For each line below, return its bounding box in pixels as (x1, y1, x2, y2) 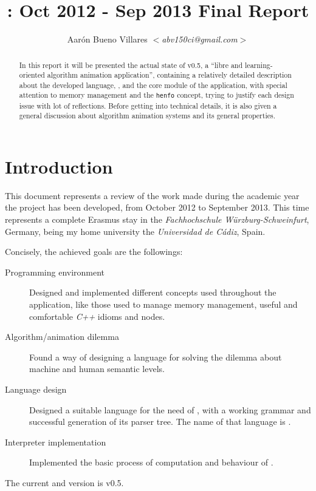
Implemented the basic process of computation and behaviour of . (29, 456, 273, 469)
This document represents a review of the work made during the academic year (5, 189, 300, 201)
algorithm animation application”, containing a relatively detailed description (47, 70, 292, 80)
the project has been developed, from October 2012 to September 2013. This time (5, 201, 309, 214)
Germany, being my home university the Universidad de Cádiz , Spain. (5, 225, 266, 237)
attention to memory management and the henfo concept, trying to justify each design (19, 90, 294, 100)
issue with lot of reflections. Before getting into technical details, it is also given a (19, 100, 277, 110)
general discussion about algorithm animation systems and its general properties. (19, 110, 275, 121)
